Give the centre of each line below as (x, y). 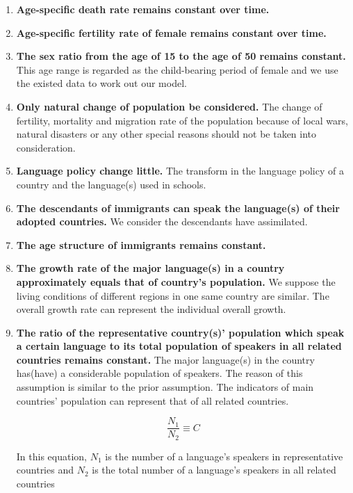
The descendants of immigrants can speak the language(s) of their (178, 208)
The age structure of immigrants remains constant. (141, 244)
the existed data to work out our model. (101, 83)
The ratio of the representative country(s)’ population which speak (180, 332)
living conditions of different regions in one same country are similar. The (173, 295)
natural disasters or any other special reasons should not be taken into (166, 134)
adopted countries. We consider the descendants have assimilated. (162, 221)
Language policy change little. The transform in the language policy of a (180, 171)
